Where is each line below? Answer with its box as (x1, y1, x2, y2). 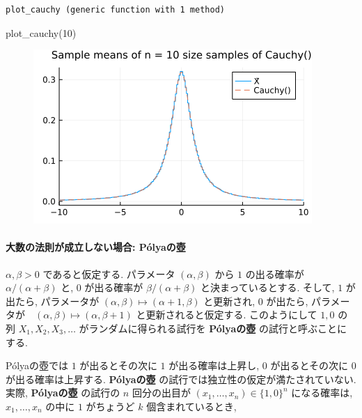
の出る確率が (245, 266, 304, 281)
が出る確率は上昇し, (168, 358, 260, 373)
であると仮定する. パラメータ (42, 266, 175, 281)
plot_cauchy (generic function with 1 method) (6, 5, 225, 15)
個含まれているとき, (146, 398, 237, 413)
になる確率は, (291, 385, 353, 400)
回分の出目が (132, 385, 191, 400)
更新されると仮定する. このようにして (145, 307, 317, 322)
